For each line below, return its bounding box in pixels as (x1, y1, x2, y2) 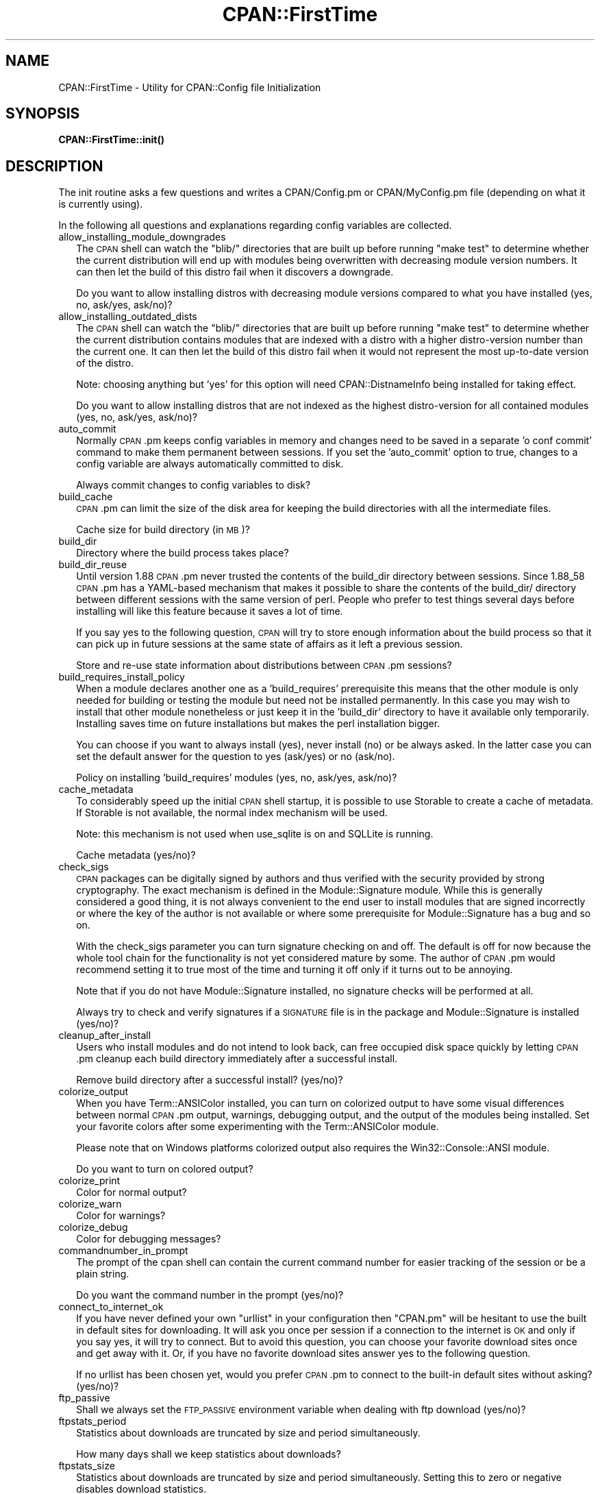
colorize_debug (58, 1221, 128, 1234)
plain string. (76, 1268, 129, 1280)
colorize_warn (58, 1198, 122, 1210)
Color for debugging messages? (76, 1233, 221, 1245)
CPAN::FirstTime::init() (58, 134, 164, 146)
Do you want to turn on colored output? (76, 1163, 253, 1175)
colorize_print (58, 1175, 121, 1187)
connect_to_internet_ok (58, 1301, 164, 1313)
